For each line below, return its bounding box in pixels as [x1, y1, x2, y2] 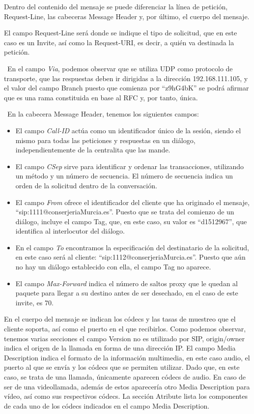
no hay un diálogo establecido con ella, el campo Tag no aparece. [15, 262, 211, 272]
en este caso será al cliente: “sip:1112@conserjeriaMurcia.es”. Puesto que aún [15, 252, 246, 262]
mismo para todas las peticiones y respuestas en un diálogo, [15, 135, 196, 145]
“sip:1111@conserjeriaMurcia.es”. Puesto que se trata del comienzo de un [15, 207, 234, 217]
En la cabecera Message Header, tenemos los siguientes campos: [7, 109, 199, 119]
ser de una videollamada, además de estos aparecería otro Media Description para [4, 381, 250, 391]
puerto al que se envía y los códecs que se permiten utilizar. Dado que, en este [4, 362, 240, 372]
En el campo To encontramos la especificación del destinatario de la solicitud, [15, 242, 249, 252]
